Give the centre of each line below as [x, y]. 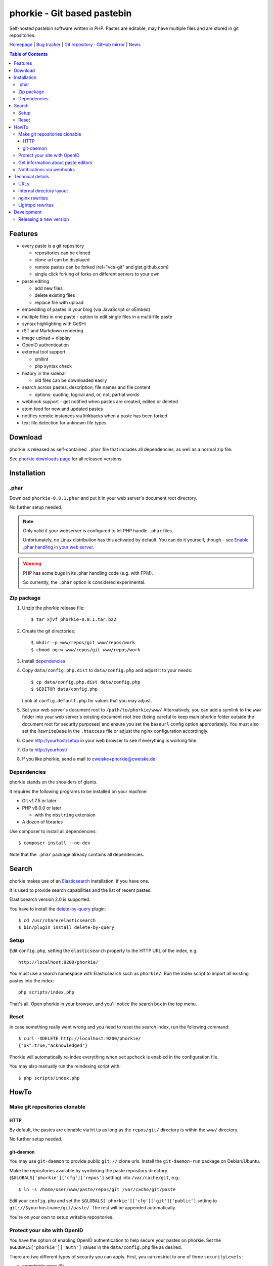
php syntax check [53, 366]
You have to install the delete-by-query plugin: [58, 908]
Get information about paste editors [55, 163]
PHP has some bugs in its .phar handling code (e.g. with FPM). [88, 573]
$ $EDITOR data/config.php [64, 689]
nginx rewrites [33, 198]
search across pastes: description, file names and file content [86, 387]
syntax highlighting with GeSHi [54, 324]
